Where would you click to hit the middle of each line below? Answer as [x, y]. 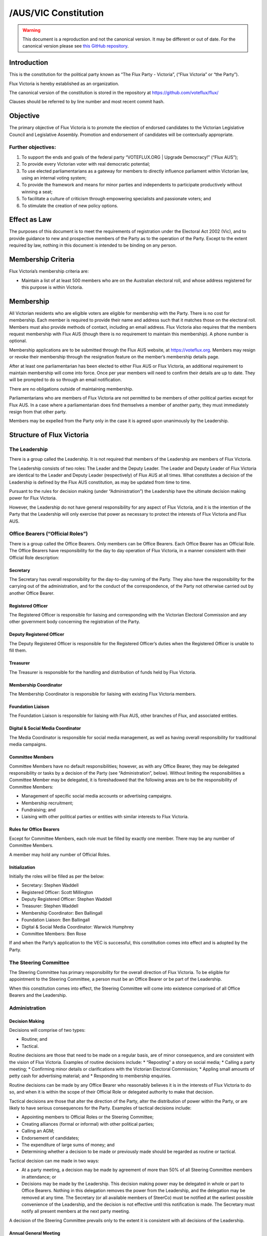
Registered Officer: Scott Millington [57, 892]
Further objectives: [33, 147]
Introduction [29, 63]
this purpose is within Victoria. [52, 287]
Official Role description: [34, 557]
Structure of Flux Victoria [49, 435]
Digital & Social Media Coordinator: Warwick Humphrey [78, 927]
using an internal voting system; [54, 178]
